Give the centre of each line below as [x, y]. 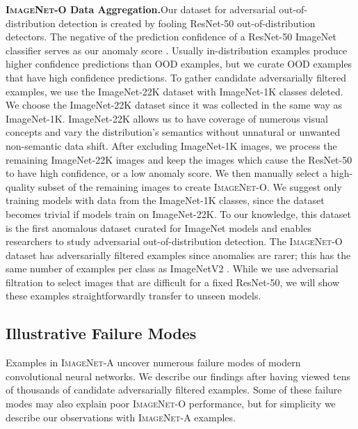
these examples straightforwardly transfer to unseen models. [133, 296]
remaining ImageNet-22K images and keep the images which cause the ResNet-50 [179, 159]
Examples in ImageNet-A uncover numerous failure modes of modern [153, 362]
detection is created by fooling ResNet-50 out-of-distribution [187, 23]
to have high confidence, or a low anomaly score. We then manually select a [167, 173]
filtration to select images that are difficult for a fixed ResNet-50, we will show [173, 282]
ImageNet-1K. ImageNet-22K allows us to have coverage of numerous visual [167, 118]
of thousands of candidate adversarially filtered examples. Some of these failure [174, 390]
